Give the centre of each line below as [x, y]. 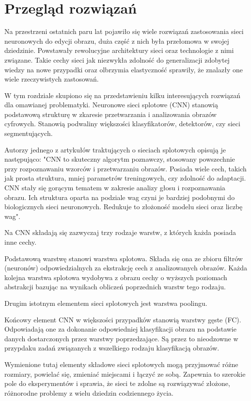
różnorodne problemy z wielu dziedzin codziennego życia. [89, 393]
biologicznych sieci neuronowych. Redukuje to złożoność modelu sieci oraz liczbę [124, 207]
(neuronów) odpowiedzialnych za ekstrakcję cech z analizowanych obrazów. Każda [126, 268]
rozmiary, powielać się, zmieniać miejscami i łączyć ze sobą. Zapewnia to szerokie [125, 374]
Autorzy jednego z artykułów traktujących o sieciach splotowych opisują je [115, 149]
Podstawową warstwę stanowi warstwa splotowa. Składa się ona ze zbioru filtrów [124, 258]
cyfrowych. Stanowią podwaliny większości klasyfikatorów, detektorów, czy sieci [122, 124]
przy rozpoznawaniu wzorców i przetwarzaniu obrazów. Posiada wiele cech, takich [125, 168]
